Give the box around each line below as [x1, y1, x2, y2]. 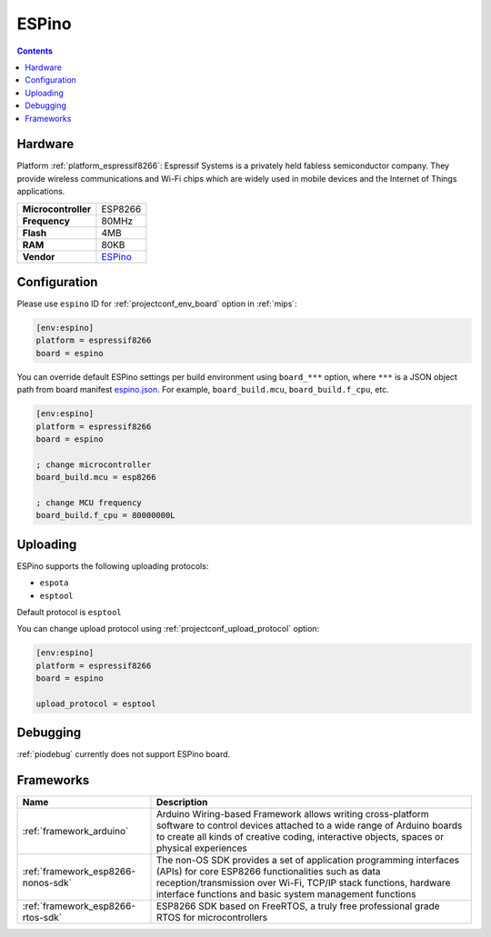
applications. [16, 186, 65, 197]
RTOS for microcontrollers [155, 912, 268, 924]
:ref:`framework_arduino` [22, 825, 129, 838]
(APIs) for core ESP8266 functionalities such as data [155, 865, 381, 878]
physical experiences [155, 842, 247, 854]
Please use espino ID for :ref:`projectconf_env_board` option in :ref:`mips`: [16, 298, 297, 309]
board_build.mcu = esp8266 [35, 473, 156, 483]
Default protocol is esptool [16, 607, 122, 618]
